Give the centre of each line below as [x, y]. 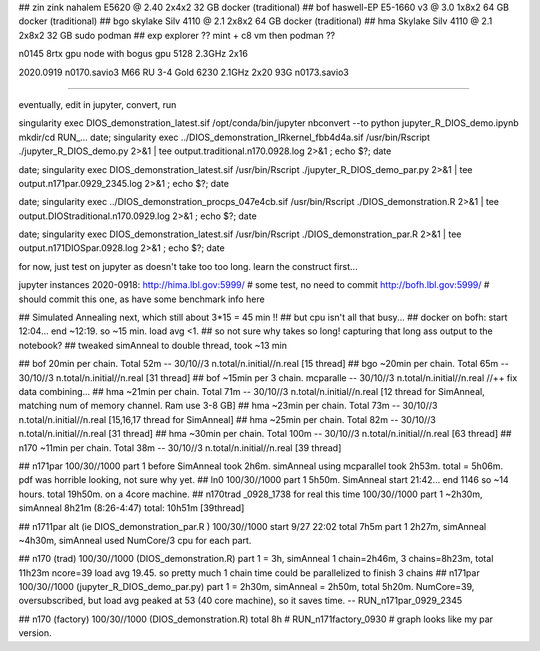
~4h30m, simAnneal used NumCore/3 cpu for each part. [135, 540]
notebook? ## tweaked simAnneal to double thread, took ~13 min [153, 345]
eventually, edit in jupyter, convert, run [97, 104]
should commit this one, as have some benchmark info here [141, 299]
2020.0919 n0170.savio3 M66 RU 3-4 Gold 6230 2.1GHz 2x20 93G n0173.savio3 [183, 72]
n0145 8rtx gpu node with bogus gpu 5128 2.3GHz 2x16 [133, 54]
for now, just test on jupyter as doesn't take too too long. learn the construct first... [188, 266]
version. [35, 633]
